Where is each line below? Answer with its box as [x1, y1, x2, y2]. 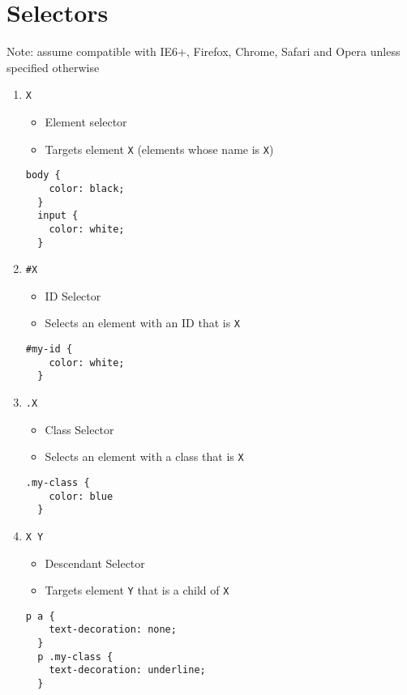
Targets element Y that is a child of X [45, 582, 229, 599]
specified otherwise [6, 58, 100, 75]
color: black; [49, 182, 125, 194]
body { [25, 169, 61, 181]
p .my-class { [37, 650, 114, 663]
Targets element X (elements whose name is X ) [45, 140, 274, 157]
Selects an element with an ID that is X [45, 314, 241, 331]
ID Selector [45, 287, 101, 304]
